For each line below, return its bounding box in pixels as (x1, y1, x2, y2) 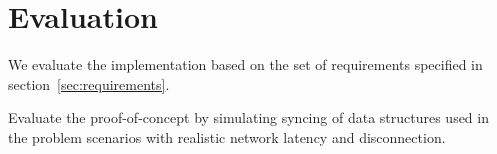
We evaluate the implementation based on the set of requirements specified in (8, 54, 483, 75)
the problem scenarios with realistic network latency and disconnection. (8, 126, 446, 147)
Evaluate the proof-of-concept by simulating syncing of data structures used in (8, 107, 489, 128)
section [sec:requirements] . (8, 73, 170, 94)
